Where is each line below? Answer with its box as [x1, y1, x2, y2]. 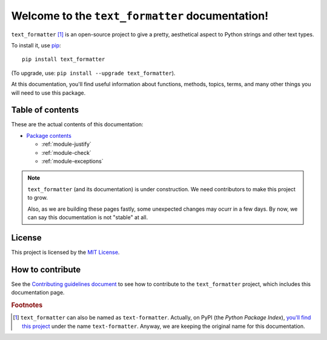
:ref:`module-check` [41, 149, 92, 156]
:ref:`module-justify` [41, 140, 92, 148]
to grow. [27, 194, 48, 202]
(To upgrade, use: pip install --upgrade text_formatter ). [11, 69, 176, 76]
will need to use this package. [11, 89, 86, 97]
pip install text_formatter [22, 56, 105, 63]
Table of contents [11, 105, 79, 115]
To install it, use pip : [11, 41, 61, 49]
